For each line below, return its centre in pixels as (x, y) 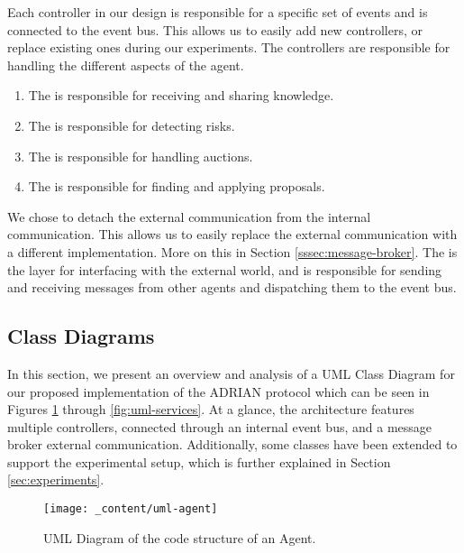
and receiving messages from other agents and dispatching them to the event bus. (232, 287)
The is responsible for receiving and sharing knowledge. (181, 95)
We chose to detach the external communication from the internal (189, 216)
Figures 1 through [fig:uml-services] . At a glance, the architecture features (211, 409)
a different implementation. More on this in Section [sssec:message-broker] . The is (232, 251)
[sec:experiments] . (56, 479)
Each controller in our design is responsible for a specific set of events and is (218, 12)
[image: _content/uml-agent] (131, 509)
